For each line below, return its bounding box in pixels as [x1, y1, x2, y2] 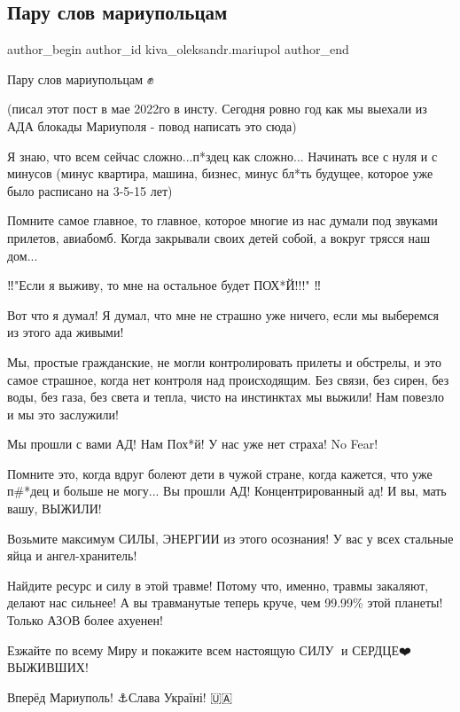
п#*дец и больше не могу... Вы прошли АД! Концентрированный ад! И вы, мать [7, 481, 447, 500]
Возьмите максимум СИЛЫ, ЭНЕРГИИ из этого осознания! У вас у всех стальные [7, 528, 454, 547]
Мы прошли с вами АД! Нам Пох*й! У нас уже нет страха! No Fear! [7, 434, 378, 453]
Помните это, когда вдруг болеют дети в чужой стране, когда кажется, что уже [7, 464, 433, 482]
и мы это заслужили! [7, 404, 119, 423]
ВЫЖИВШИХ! [7, 658, 89, 677]
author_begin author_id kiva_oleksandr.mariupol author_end [7, 40, 349, 59]
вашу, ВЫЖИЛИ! [7, 499, 102, 518]
